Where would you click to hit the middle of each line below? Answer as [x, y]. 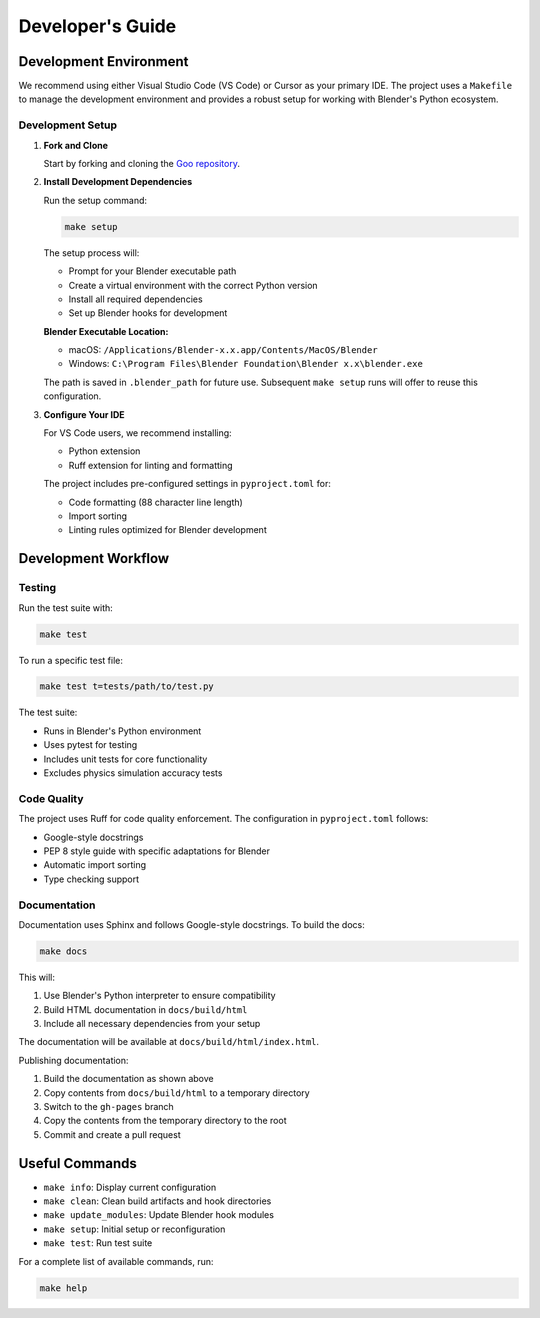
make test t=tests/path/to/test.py [126, 686]
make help [63, 1288]
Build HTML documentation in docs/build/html [145, 1009]
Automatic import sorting [95, 865]
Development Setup [67, 125]
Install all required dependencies [136, 299]
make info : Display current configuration [130, 1187]
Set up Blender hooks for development [148, 313]
